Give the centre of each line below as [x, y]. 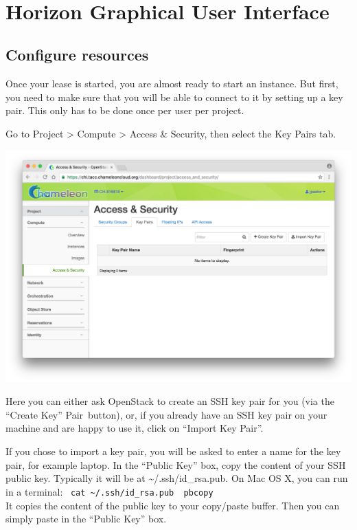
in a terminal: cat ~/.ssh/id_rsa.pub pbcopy [110, 491]
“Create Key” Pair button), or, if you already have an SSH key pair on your [166, 414]
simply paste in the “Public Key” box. [86, 519]
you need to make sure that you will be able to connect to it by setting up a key [174, 97]
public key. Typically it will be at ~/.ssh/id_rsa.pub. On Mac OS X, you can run [177, 478]
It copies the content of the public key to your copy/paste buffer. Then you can [173, 505]
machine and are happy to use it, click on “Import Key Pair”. [135, 428]
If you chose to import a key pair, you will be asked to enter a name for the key [173, 451]
